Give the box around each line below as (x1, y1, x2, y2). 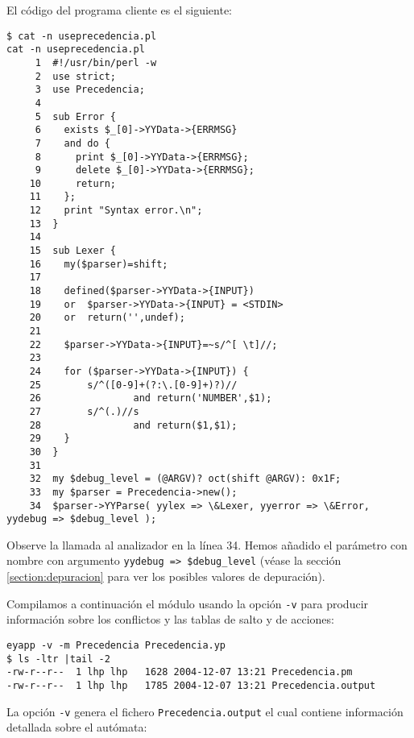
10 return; (29, 177, 117, 189)
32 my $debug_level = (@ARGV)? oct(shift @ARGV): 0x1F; (29, 473, 342, 485)
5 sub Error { (35, 110, 117, 122)
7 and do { (35, 137, 110, 149)
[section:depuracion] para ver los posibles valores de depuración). (6, 568, 325, 585)
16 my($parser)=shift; (29, 258, 168, 270)
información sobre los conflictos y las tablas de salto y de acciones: (6, 611, 334, 628)
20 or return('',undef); (29, 312, 185, 324)
